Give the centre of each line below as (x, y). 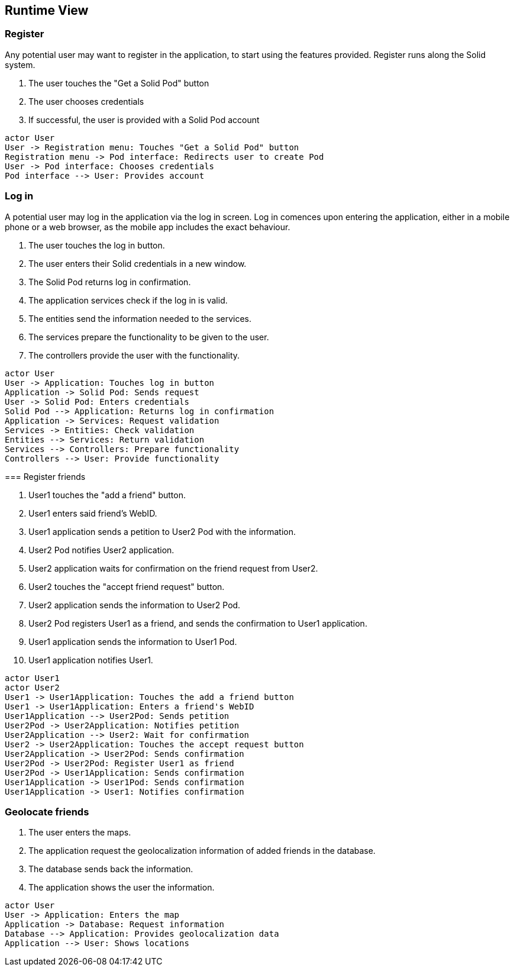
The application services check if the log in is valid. (128, 300)
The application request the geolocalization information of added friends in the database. (202, 851)
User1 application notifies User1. (91, 660)
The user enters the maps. (80, 833)
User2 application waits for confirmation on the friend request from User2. (173, 568)
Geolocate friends (47, 812)
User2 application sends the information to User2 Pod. (135, 605)
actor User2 (32, 687)
